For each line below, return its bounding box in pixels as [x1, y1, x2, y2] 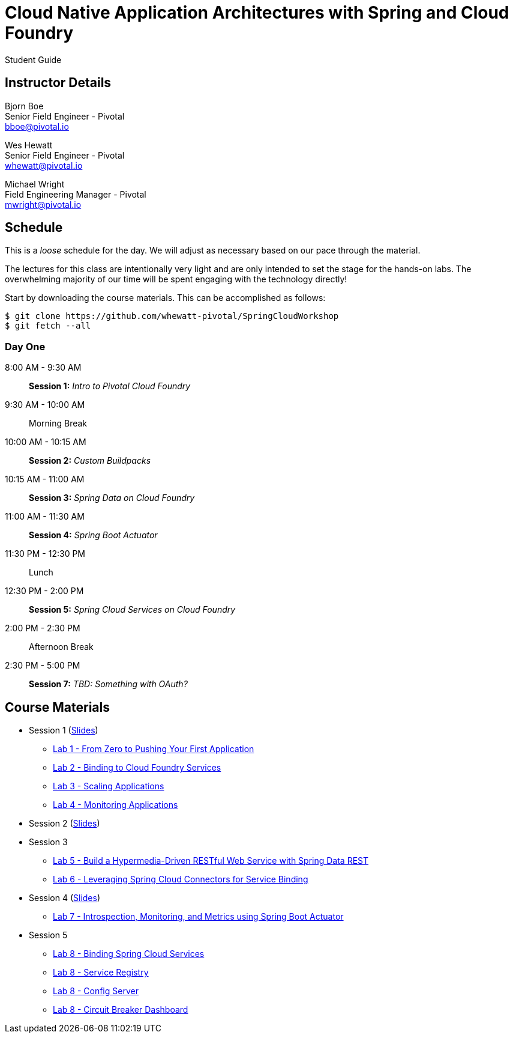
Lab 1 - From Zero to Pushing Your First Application [53, 744, 254, 754]
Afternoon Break [29, 642, 94, 652]
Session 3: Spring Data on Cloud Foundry [29, 493, 195, 503]
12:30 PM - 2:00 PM [5, 586, 84, 596]
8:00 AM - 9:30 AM [5, 362, 82, 373]
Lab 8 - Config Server [53, 986, 139, 997]
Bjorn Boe [5, 100, 44, 111]
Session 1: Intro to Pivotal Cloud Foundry [29, 381, 191, 392]
